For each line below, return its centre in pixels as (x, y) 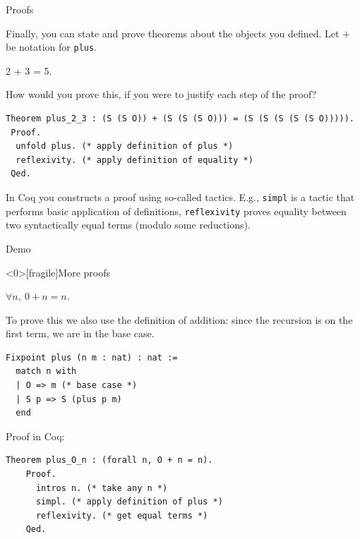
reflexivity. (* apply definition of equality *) (134, 160)
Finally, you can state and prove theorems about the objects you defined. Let (173, 33)
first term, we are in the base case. (80, 333)
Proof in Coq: (35, 436)
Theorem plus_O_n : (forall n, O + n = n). (109, 460)
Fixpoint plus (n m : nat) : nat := (92, 357)
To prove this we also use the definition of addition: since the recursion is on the (179, 319)
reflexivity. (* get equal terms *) (122, 515)
